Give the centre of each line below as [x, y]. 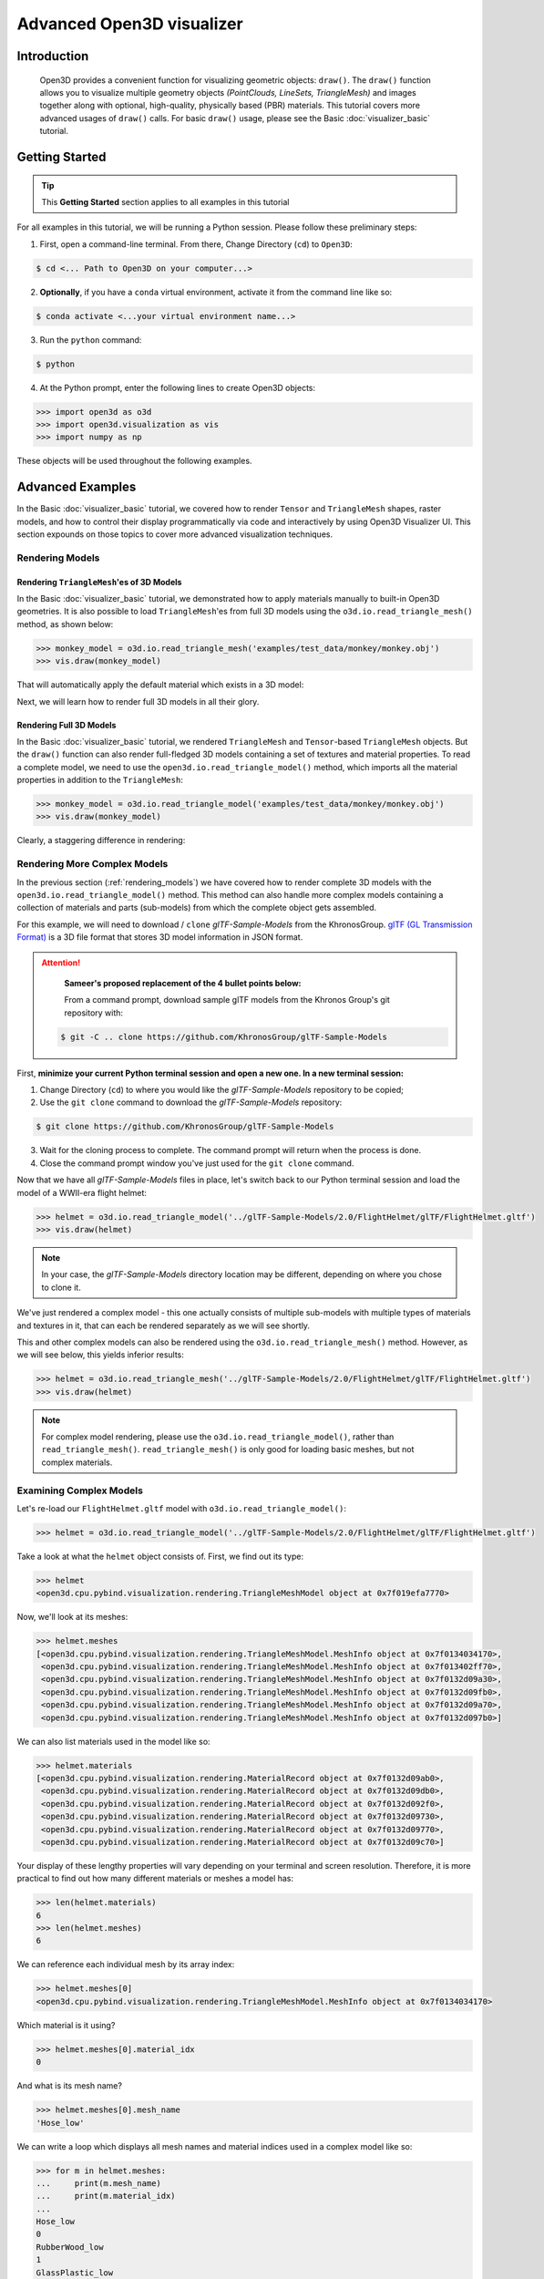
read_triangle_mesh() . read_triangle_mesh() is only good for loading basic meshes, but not [228, 1449]
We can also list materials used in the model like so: [113, 1741]
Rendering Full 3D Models [67, 725]
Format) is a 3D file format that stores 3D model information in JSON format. [160, 937]
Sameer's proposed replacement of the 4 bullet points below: [183, 983]
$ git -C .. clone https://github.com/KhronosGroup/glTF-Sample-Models [224, 1036]
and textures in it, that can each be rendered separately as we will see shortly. [163, 1325]
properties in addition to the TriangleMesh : [100, 780]
